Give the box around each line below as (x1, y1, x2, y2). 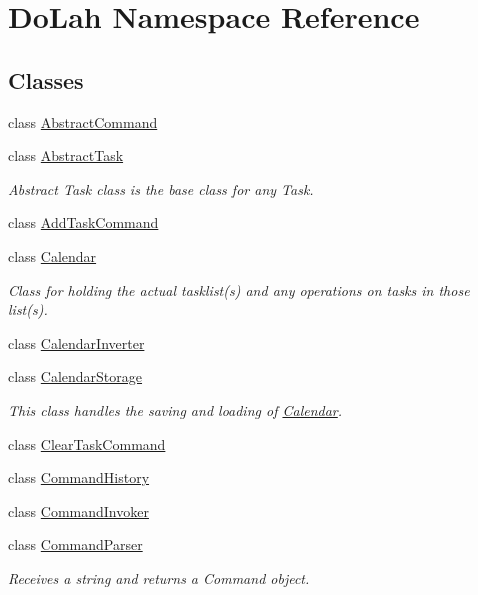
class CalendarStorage (8, 366, 143, 387)
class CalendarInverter (8, 332, 145, 353)
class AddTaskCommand (8, 212, 159, 233)
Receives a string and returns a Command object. (8, 567, 310, 588)
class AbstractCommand (8, 111, 158, 132)
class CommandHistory (8, 467, 150, 488)
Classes (8, 64, 84, 95)
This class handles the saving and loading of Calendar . (8, 399, 343, 420)
